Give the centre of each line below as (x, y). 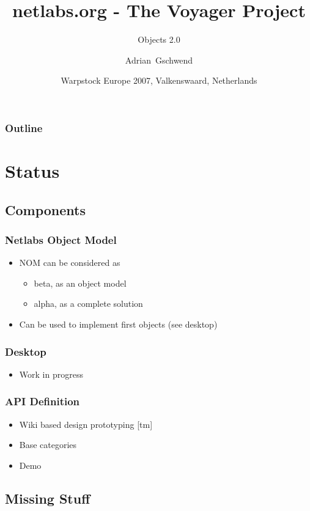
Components (45, 209)
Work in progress (51, 374)
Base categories (48, 445)
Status (32, 171)
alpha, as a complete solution (88, 303)
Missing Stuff (48, 498)
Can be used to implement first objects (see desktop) (118, 324)
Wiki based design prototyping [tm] (86, 424)
